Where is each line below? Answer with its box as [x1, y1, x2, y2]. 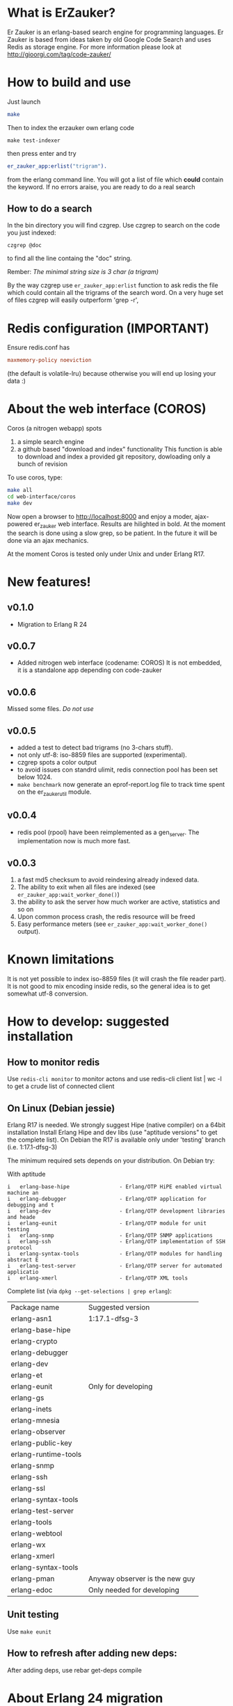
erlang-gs [10, 1393, 45, 1403]
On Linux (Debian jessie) [7, 1102, 115, 1114]
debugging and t [7, 1202, 54, 1209]
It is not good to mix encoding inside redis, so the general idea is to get [7, 982, 211, 991]
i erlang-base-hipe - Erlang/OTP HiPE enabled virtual [7, 1183, 223, 1190]
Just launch [7, 97, 41, 106]
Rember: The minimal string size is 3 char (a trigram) [7, 268, 159, 276]
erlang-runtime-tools [10, 1449, 82, 1459]
